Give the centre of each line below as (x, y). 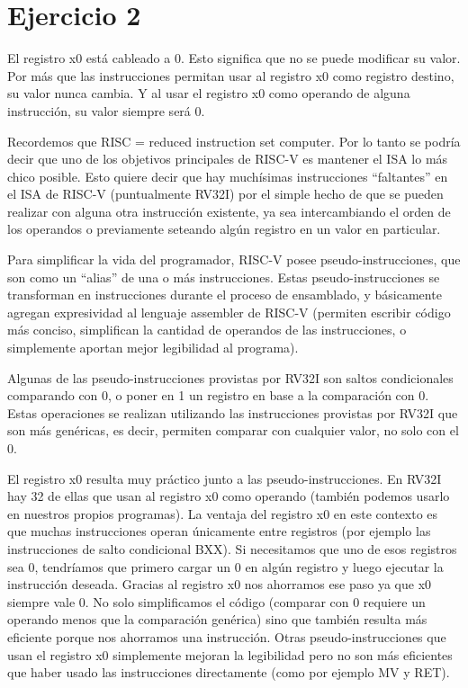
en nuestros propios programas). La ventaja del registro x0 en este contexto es (223, 513)
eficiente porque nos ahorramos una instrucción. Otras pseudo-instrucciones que (227, 636)
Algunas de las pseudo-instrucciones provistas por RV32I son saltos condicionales (230, 377)
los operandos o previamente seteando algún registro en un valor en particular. (224, 229)
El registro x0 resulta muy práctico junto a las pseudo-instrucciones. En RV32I (225, 478)
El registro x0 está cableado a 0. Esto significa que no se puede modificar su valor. (234, 58)
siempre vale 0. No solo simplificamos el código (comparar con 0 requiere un (216, 601)
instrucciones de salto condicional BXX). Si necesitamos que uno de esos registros (232, 548)
